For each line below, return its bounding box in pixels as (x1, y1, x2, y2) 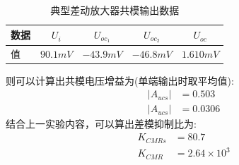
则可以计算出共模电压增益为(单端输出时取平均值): (6, 73, 234, 87)
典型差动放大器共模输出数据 (50, 3, 180, 17)
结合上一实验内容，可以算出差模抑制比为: (6, 116, 197, 131)
